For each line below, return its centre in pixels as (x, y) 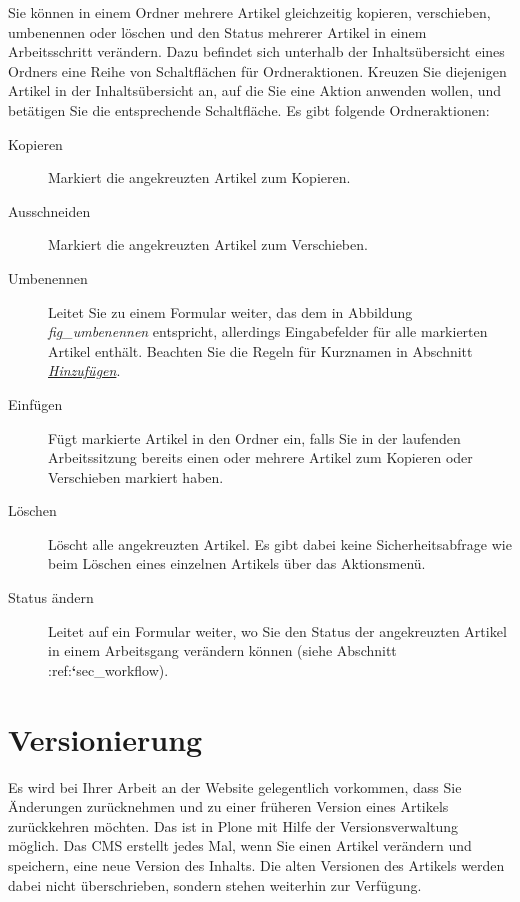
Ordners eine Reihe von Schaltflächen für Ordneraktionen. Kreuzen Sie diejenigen (257, 70)
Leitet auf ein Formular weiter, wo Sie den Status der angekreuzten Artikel (277, 630)
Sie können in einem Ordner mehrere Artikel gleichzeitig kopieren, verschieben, (249, 12)
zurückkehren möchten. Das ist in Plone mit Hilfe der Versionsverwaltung (233, 825)
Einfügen (35, 403)
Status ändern (51, 597)
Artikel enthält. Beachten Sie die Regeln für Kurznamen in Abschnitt (260, 350)
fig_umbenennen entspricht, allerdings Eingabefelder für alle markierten (268, 331)
